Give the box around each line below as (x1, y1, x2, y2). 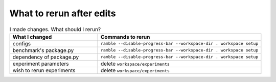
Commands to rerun (100, 33, 150, 40)
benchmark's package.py (12, 46, 74, 53)
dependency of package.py (12, 53, 79, 61)
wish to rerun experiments (12, 67, 76, 74)
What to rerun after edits (9, 8, 116, 19)
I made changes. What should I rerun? (9, 25, 101, 33)
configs (12, 40, 31, 47)
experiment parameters (12, 60, 69, 67)
